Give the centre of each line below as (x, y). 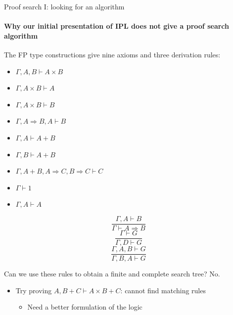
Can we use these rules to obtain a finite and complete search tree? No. (112, 274)
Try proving (34, 290)
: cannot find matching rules (163, 290)
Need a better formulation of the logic (85, 307)
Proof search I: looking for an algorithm (64, 6)
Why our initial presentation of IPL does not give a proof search (116, 26)
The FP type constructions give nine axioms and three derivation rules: (112, 54)
